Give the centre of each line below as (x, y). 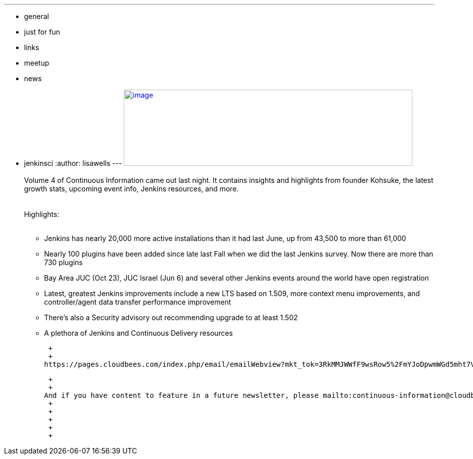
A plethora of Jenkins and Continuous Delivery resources (139, 333)
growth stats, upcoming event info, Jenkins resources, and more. (132, 189)
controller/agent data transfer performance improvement (138, 302)
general (37, 16)
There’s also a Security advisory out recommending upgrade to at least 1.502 (171, 317)
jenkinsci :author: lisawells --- (73, 163)
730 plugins (63, 262)
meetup (37, 63)
